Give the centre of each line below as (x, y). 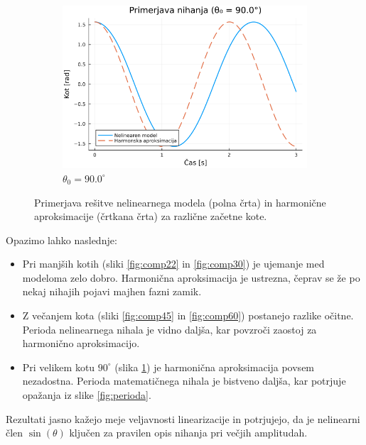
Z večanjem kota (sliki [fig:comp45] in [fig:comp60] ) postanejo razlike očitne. (188, 315)
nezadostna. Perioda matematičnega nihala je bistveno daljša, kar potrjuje (184, 381)
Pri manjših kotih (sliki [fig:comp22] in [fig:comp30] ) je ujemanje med (173, 264)
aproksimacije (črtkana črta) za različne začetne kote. (151, 216)
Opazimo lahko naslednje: (61, 240)
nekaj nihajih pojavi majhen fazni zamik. (112, 291)
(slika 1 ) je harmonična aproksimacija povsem (215, 367)
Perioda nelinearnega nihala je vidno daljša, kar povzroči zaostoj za (169, 329)
